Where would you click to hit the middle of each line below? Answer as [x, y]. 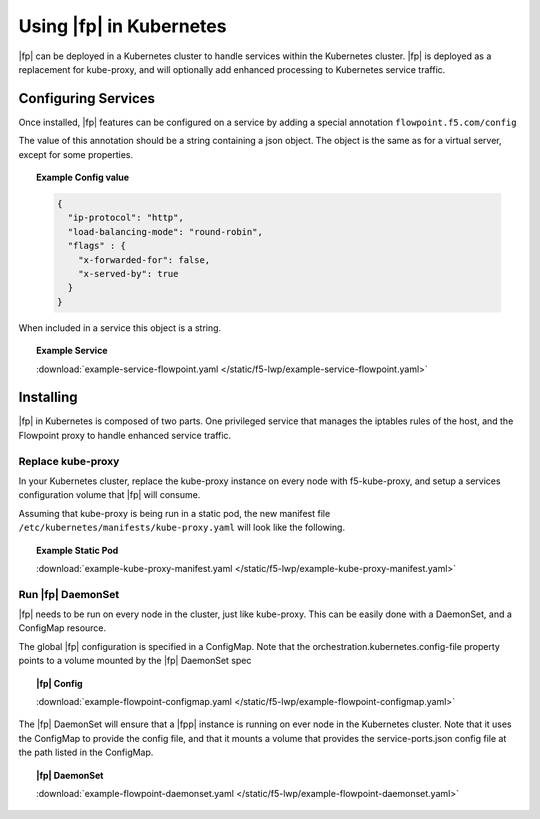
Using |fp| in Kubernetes [122, 26]
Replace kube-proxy [69, 461]
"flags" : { [97, 246]
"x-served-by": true [128, 273]
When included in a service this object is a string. [120, 327]
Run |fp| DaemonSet [69, 594]
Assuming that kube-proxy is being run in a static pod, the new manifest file [174, 513]
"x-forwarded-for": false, [144, 259]
